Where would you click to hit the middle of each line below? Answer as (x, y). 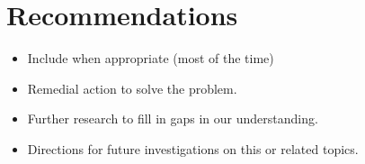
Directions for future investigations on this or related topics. (193, 148)
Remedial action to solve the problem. (132, 88)
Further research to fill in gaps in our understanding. (173, 118)
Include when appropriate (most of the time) (151, 58)
